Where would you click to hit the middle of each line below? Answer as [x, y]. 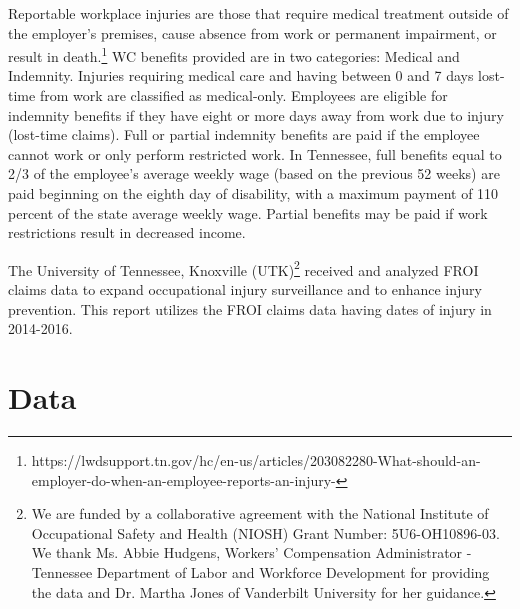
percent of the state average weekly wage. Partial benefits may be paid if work [248, 212]
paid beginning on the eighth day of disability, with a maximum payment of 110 [253, 193]
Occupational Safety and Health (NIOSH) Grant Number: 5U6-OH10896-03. [265, 532]
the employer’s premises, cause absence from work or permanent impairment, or [252, 32]
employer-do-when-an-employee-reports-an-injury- [183, 479]
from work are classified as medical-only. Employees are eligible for [243, 95]
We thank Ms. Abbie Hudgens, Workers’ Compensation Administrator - [251, 552]
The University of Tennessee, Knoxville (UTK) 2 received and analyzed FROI [243, 268]
